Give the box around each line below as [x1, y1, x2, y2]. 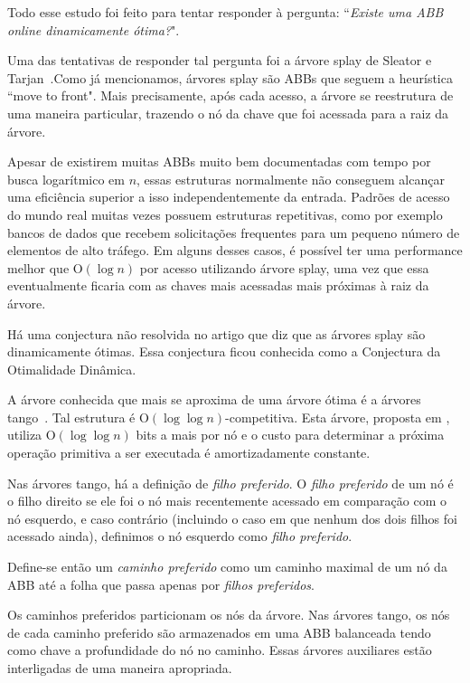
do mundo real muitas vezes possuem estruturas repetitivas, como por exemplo [7, 204, 443, 223]
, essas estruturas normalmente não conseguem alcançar [136, 169, 445, 188]
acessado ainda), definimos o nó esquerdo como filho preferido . [7, 526, 352, 545]
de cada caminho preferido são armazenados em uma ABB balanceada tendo [7, 622, 431, 641]
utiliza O [7, 425, 56, 444]
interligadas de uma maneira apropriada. [7, 659, 232, 677]
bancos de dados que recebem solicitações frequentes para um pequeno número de [7, 223, 460, 242]
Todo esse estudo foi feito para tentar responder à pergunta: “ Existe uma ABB [7, 3, 444, 21]
